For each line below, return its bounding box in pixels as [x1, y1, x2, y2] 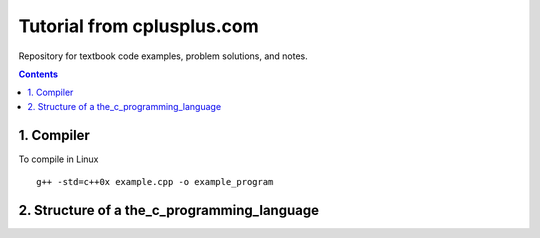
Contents [18, 68, 59, 80]
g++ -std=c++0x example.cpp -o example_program [36, 176, 274, 188]
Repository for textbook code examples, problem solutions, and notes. [18, 50, 309, 62]
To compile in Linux [18, 153, 99, 165]
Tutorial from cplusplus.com [18, 15, 259, 37]
